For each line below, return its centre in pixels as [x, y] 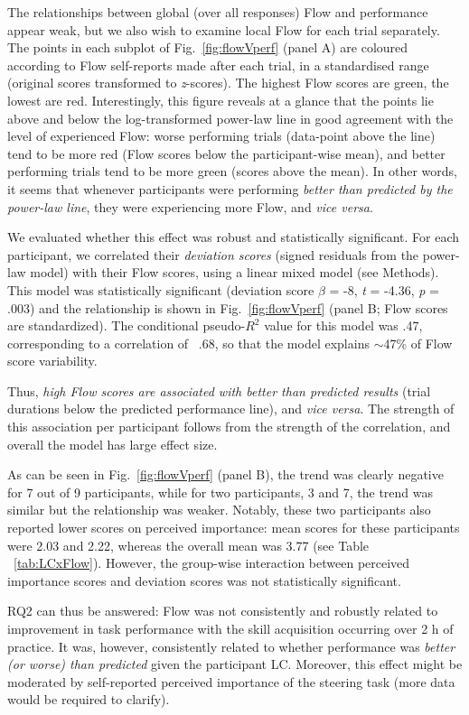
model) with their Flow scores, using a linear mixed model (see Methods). [234, 272]
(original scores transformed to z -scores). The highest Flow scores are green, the [228, 83]
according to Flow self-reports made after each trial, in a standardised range [218, 65]
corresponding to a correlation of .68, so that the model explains [188, 343]
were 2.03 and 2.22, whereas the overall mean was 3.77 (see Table [188, 545]
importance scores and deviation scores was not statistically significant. [204, 580]
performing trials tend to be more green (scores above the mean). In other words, [232, 171]
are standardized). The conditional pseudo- [127, 325]
